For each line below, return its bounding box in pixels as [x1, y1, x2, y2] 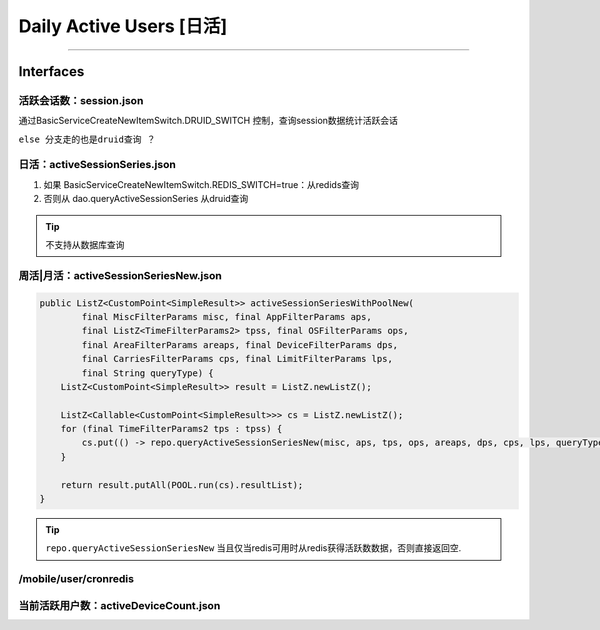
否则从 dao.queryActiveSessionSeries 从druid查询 [43, 193, 249, 205]
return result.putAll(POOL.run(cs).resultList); [60, 479, 304, 490]
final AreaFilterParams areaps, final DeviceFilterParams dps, [81, 339, 399, 350]
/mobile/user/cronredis [18, 572, 135, 586]
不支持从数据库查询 [45, 239, 125, 251]
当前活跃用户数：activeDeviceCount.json [18, 598, 221, 612]
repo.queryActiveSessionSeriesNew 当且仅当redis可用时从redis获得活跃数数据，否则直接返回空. [45, 542, 462, 554]
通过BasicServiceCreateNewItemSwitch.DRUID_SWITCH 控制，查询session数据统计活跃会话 [18, 115, 399, 127]
